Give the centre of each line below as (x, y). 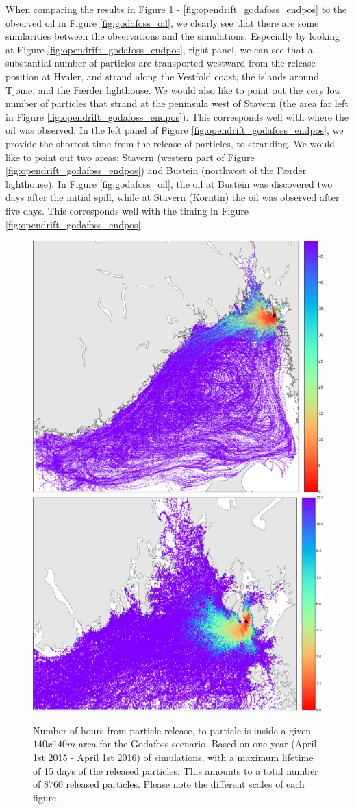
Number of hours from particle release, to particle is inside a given (172, 730)
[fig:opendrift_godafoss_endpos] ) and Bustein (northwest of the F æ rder (156, 170)
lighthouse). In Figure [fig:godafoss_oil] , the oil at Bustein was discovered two (169, 183)
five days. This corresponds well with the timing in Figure (127, 210)
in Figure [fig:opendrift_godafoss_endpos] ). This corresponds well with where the (177, 116)
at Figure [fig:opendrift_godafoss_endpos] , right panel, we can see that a (159, 49)
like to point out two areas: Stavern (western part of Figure (130, 157)
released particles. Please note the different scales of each (185, 784)
